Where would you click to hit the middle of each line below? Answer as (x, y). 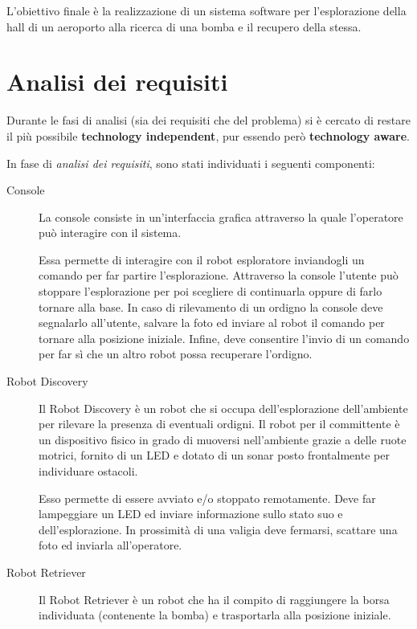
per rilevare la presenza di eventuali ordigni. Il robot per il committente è (219, 424)
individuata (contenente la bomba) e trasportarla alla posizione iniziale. (215, 615)
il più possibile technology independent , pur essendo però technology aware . (208, 135)
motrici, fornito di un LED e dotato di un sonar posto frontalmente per (214, 455)
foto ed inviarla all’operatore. (110, 545)
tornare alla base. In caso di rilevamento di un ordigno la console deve (211, 306)
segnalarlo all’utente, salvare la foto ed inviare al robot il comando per (212, 323)
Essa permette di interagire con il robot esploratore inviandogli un (202, 259)
